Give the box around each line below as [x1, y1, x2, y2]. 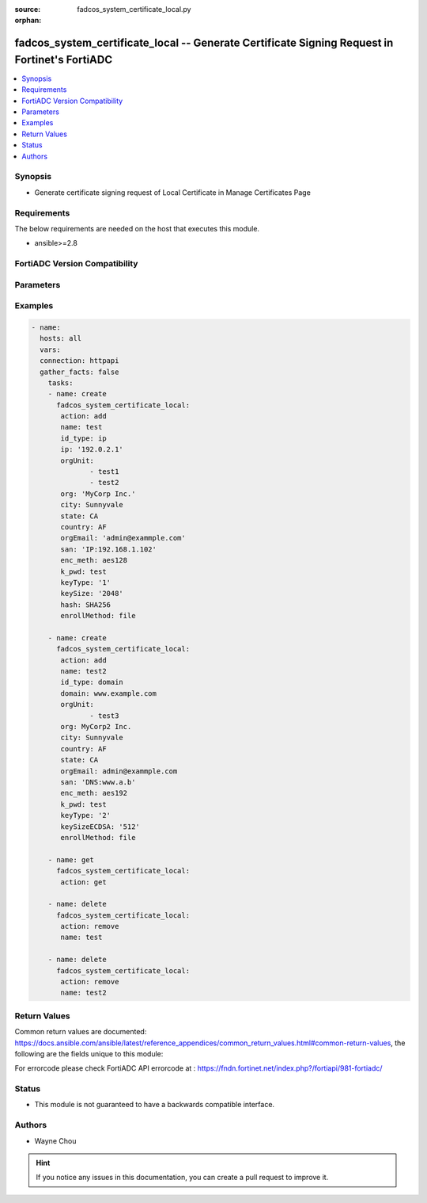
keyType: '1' [60, 578, 111, 586]
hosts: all [40, 334, 82, 343]
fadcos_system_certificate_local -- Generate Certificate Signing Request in [14, 36, 394, 50]
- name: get [47, 855, 95, 864]
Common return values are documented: [14, 1027, 147, 1037]
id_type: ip [60, 433, 107, 443]
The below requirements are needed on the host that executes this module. [14, 223, 260, 233]
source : [14, 5, 41, 13]
